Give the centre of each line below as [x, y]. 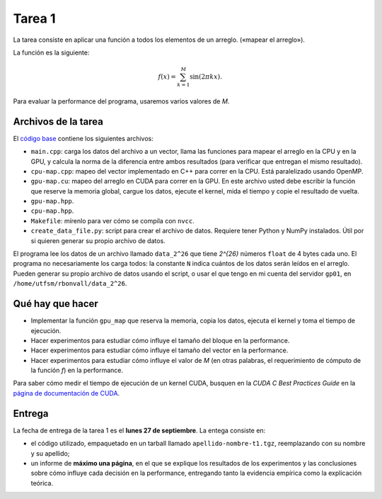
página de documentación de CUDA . [66, 393]
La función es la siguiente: [51, 52]
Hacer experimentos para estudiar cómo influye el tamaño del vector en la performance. [160, 350]
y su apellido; [50, 453]
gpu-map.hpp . [52, 201]
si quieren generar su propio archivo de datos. [98, 240]
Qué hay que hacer [56, 304]
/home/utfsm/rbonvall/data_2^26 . [70, 284]
